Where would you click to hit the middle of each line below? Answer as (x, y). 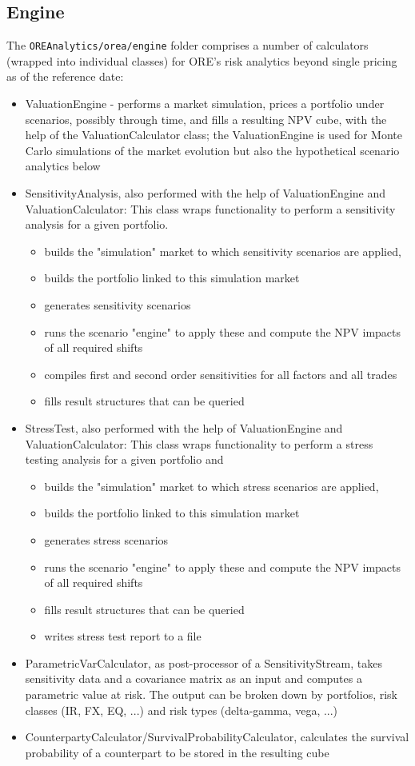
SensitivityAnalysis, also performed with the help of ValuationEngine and (206, 193)
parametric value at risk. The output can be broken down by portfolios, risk (211, 694)
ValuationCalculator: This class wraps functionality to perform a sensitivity (210, 208)
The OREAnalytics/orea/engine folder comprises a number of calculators (188, 45)
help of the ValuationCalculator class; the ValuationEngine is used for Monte (213, 135)
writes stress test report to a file (123, 636)
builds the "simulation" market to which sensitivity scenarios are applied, (223, 251)
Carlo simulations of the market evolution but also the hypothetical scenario (212, 150)
